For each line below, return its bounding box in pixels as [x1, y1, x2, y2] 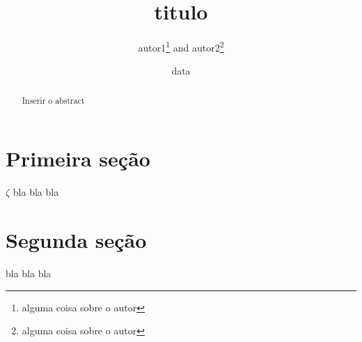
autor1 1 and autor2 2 [138, 38, 224, 54]
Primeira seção [6, 144, 150, 173]
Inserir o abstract [22, 94, 85, 106]
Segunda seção [6, 226, 147, 254]
